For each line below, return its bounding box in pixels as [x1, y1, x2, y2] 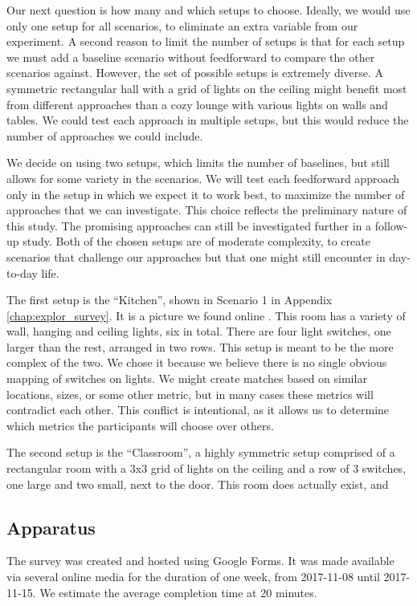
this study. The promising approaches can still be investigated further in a [6, 217, 372, 234]
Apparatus [6, 514, 96, 539]
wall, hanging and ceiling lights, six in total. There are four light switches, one [6, 323, 391, 340]
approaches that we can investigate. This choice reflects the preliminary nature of [6, 201, 407, 218]
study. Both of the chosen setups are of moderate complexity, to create [22, 233, 370, 250]
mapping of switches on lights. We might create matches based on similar [6, 370, 367, 387]
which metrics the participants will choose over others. [6, 417, 274, 433]
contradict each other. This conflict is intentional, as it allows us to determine [6, 401, 390, 418]
